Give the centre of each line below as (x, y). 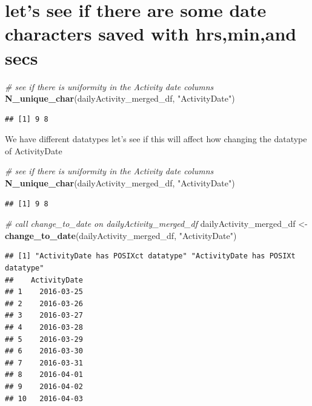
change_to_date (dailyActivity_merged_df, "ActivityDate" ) (121, 235)
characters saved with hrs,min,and (151, 34)
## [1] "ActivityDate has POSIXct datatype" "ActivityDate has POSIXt (150, 256)
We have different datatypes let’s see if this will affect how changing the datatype (156, 139)
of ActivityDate (34, 150)
